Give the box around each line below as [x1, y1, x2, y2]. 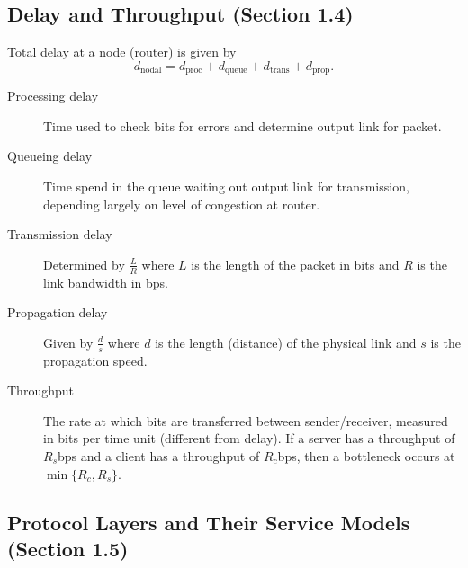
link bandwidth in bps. [43, 272, 168, 291]
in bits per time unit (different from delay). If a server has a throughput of [43, 429, 455, 448]
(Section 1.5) [7, 535, 129, 562]
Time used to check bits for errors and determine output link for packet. [43, 116, 442, 135]
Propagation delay [7, 303, 108, 322]
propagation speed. [43, 351, 148, 369]
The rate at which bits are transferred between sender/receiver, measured [43, 411, 448, 430]
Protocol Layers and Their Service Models [7, 508, 410, 536]
